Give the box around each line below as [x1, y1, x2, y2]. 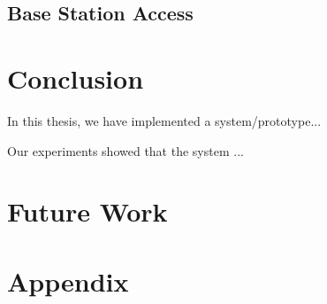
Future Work [7, 193, 168, 230]
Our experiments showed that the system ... [7, 141, 244, 160]
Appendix [7, 262, 129, 299]
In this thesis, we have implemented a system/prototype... [7, 111, 322, 129]
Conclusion [7, 59, 144, 96]
